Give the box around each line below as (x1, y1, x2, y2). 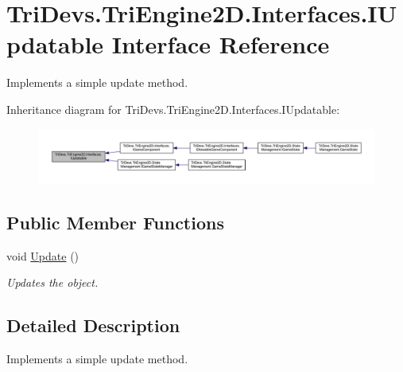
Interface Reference (111, 28, 330, 61)
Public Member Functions (6, 210, 224, 235)
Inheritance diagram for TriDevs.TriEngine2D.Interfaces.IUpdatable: (6, 100, 340, 117)
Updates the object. (6, 274, 99, 291)
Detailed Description (6, 313, 180, 338)
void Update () (6, 247, 79, 264)
